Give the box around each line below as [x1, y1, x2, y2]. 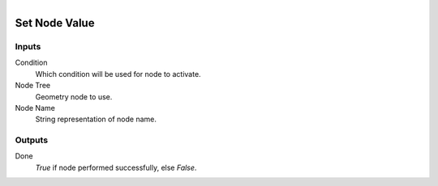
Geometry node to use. [35, 91, 113, 101]
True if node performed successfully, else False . [35, 163, 197, 172]
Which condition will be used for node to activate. [35, 69, 202, 78]
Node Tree [15, 81, 51, 91]
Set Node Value [15, 16, 95, 30]
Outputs [15, 134, 49, 146]
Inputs [15, 40, 41, 52]
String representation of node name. [35, 114, 157, 125]
